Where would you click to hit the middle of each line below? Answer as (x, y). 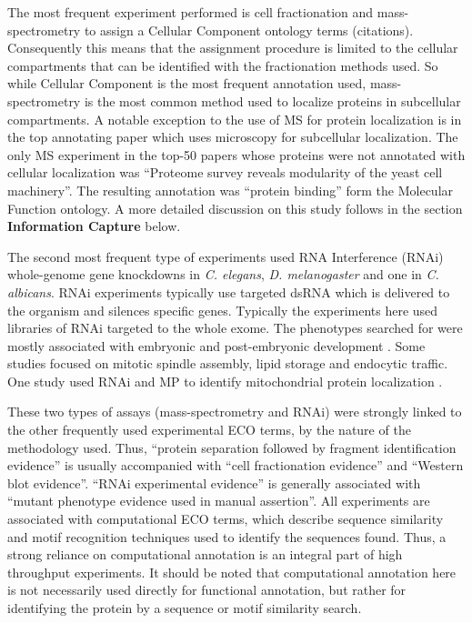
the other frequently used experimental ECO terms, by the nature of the (209, 430)
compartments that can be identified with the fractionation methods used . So (223, 65)
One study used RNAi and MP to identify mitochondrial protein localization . (225, 381)
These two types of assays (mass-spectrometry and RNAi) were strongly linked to (235, 412)
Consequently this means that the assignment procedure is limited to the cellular (233, 48)
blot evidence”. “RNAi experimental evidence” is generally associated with (214, 482)
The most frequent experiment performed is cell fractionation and (191, 12)
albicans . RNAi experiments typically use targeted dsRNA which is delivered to (229, 291)
